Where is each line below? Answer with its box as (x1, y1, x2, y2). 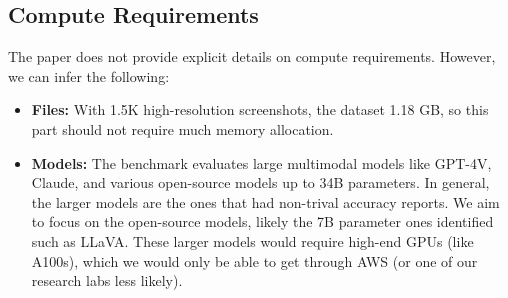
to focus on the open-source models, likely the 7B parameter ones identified (31, 211, 494, 232)
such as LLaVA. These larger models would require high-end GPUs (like (31, 230, 474, 251)
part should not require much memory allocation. (31, 118, 334, 139)
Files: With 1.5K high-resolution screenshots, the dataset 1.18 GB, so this (31, 99, 489, 120)
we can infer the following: (8, 65, 170, 86)
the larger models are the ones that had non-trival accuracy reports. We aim (31, 191, 500, 212)
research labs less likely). (31, 270, 183, 291)
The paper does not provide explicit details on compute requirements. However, (8, 46, 496, 67)
